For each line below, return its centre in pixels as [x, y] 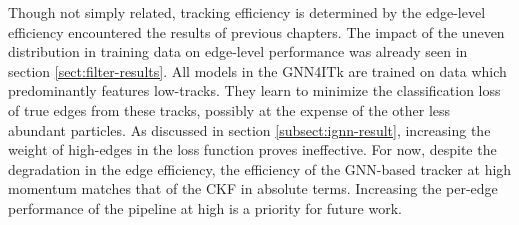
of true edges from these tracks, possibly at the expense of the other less [229, 109]
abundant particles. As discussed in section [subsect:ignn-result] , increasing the [249, 129]
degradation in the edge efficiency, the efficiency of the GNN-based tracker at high [260, 168]
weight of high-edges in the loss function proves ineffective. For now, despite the [252, 149]
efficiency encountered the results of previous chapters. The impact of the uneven [256, 31]
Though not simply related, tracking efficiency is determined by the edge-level [247, 12]
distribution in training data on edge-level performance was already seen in [238, 51]
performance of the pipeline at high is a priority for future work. [205, 207]
